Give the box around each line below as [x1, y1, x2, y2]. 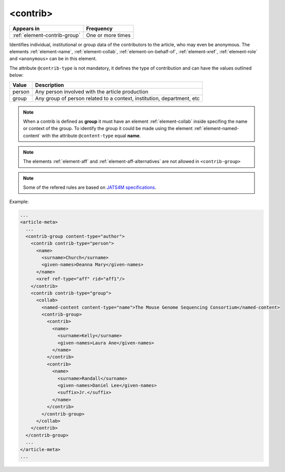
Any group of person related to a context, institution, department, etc [35, 94, 200, 102]
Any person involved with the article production [35, 88, 148, 95]
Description [35, 81, 65, 88]
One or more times [86, 31, 131, 39]
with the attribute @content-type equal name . [41, 132, 141, 139]
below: [9, 72, 24, 78]
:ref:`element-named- [194, 125, 239, 131]
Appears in [12, 25, 40, 32]
